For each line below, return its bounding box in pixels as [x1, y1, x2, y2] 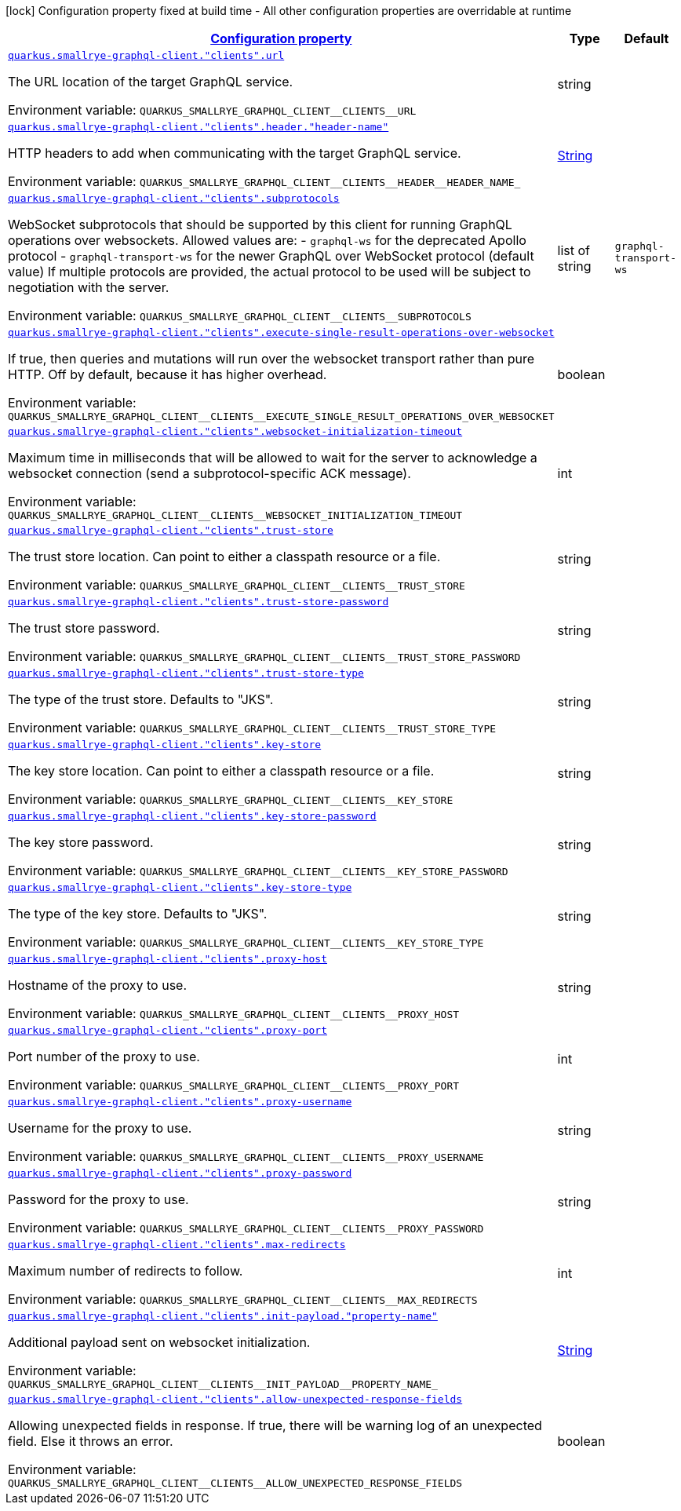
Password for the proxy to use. [8, 1192, 189, 1207]
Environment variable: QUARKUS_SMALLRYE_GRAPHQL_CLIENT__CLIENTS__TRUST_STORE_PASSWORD [8, 648, 521, 664]
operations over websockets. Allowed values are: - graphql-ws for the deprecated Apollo [8, 232, 526, 248]
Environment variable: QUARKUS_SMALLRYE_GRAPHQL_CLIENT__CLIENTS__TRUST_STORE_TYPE [8, 720, 497, 735]
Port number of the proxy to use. [8, 1049, 200, 1064]
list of [557, 242, 591, 258]
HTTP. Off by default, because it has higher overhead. [8, 367, 327, 382]
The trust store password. [8, 620, 160, 636]
